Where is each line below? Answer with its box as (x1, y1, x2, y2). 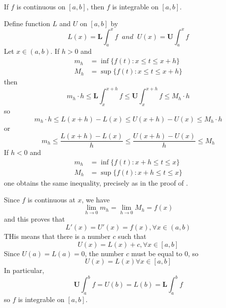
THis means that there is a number (4, 231, 111, 241)
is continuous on (16, 1, 66, 11)
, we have (81, 194, 110, 204)
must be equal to (131, 248, 183, 258)
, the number (84, 248, 124, 258)
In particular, (4, 265, 44, 275)
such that (118, 231, 147, 241)
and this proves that (4, 214, 65, 224)
